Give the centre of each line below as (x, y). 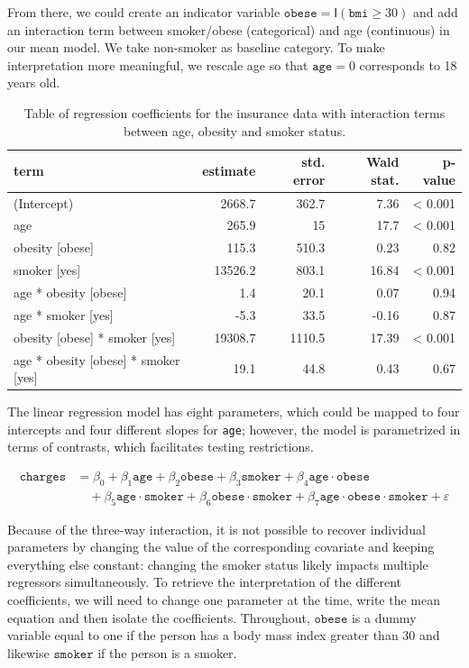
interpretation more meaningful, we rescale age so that (158, 64)
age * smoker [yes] (64, 314)
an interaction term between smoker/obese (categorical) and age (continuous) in (229, 29)
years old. (34, 82)
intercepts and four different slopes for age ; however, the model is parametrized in (234, 429)
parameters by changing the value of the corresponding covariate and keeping (221, 547)
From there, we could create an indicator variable (144, 12)
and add (435, 12)
